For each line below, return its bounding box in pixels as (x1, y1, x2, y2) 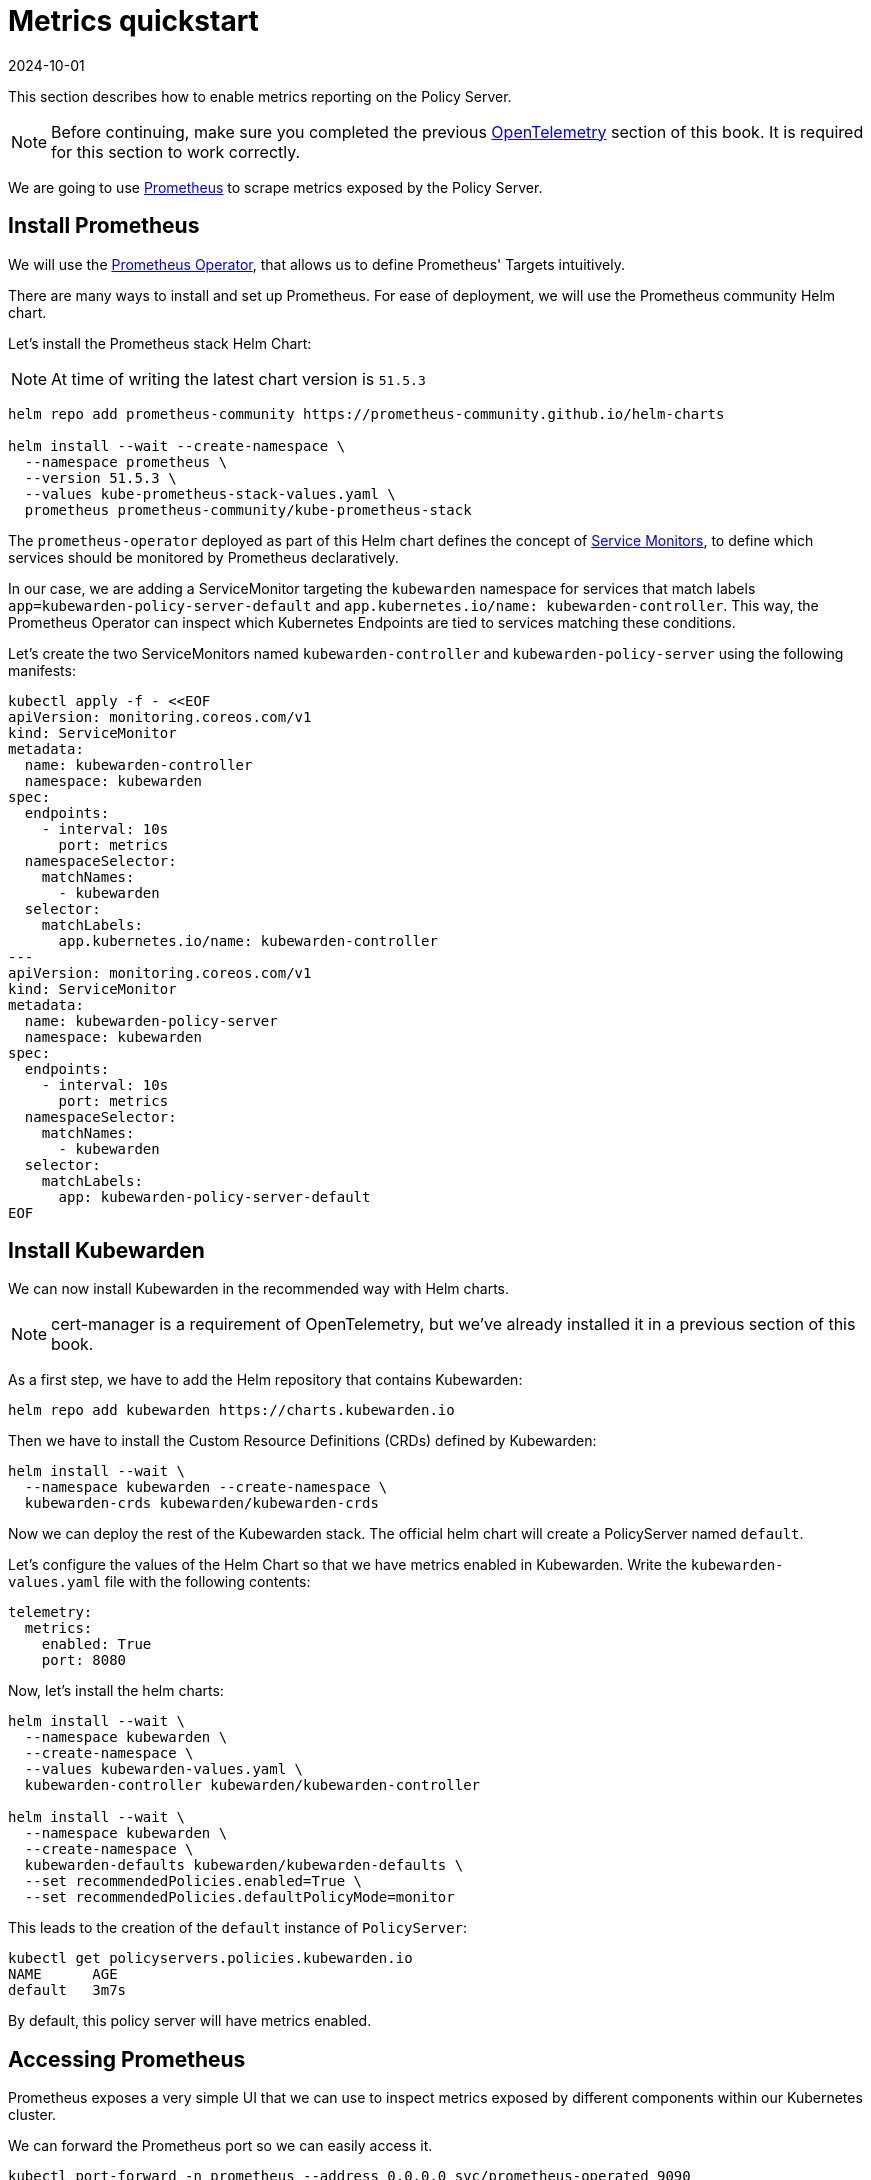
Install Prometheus (8, 213, 200, 239)
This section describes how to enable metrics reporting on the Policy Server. (8, 87, 512, 105)
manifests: (8, 661, 76, 679)
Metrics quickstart (8, 4, 259, 38)
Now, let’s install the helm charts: (8, 1682, 224, 1700)
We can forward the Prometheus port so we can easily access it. (8, 2137, 433, 2155)
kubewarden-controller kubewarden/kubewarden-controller (24, 1777, 481, 1794)
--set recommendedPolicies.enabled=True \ (24, 1873, 363, 1890)
